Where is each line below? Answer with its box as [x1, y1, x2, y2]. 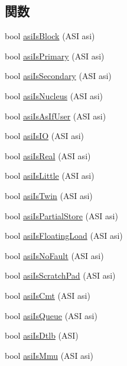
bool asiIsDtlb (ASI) [5, 329, 79, 342]
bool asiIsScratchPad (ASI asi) [5, 269, 116, 282]
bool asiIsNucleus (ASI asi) [5, 89, 103, 102]
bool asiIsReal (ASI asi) [5, 149, 91, 162]
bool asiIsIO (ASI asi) [5, 130, 84, 142]
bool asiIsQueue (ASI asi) [5, 309, 97, 321]
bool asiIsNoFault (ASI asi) [5, 249, 104, 261]
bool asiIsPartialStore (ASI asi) [5, 209, 118, 222]
